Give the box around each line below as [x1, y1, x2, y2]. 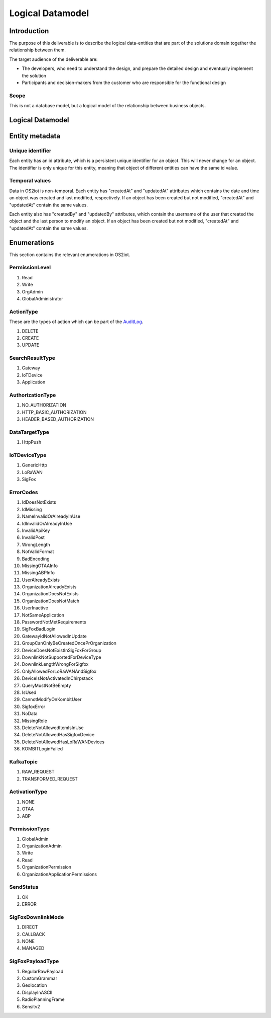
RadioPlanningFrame [22, 996, 65, 1002]
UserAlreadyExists [22, 577, 60, 583]
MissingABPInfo [22, 570, 55, 576]
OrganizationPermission [22, 864, 72, 870]
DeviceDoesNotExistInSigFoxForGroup [22, 647, 101, 653]
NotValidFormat [22, 549, 54, 555]
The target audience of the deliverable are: [9, 56, 98, 62]
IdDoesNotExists [22, 499, 56, 505]
